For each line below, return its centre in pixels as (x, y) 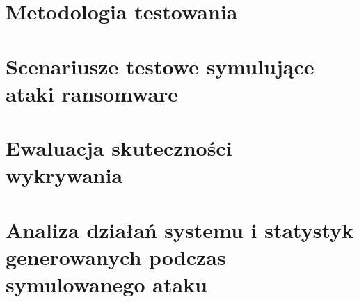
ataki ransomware (92, 93)
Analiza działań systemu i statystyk (180, 229)
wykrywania (64, 175)
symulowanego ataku (106, 284)
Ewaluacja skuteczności (119, 148)
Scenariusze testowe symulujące (160, 66)
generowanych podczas (116, 256)
